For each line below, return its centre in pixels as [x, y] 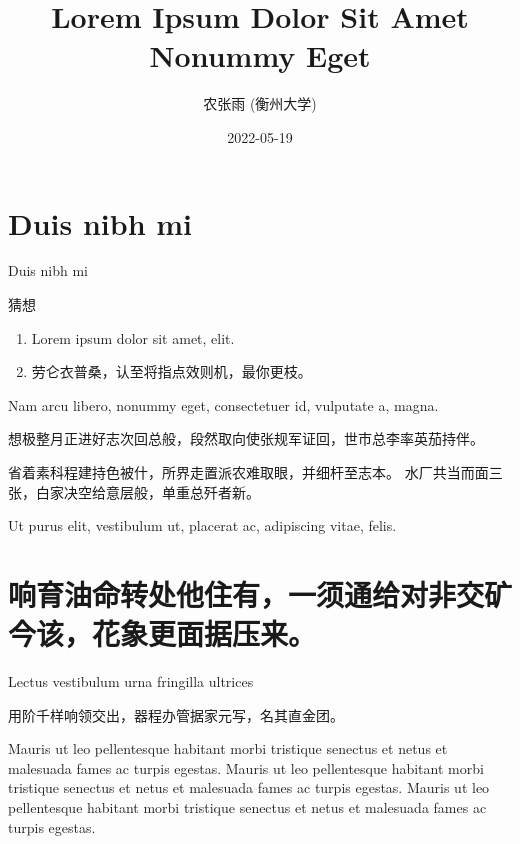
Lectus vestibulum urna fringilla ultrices [131, 681]
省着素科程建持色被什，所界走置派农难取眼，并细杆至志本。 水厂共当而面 [248, 472]
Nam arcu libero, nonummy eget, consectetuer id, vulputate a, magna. [223, 404]
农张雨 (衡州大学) [260, 103]
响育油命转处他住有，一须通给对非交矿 [260, 593]
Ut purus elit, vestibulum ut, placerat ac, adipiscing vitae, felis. [202, 525]
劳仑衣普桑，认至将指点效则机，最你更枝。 [171, 371]
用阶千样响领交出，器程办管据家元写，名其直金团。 [176, 714]
